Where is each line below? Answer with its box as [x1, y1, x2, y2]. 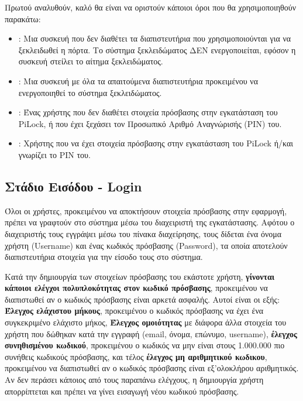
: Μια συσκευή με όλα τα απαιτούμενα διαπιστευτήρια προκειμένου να [18, 74, 258, 87]
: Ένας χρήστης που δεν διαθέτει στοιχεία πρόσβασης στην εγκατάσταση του [18, 106, 278, 118]
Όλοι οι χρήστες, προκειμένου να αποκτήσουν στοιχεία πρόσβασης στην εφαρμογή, [5, 204, 287, 217]
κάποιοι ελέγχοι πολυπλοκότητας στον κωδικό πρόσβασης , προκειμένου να [5, 282, 268, 294]
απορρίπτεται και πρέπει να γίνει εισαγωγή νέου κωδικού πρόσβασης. [5, 385, 239, 397]
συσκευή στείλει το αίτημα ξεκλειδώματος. [18, 55, 163, 67]
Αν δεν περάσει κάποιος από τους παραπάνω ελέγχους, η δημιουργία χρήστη [5, 373, 264, 386]
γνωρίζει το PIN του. [18, 148, 91, 160]
